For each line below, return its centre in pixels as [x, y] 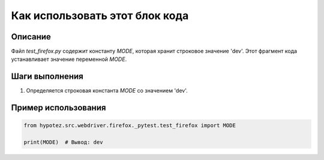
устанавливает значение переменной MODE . [69, 59]
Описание [31, 37]
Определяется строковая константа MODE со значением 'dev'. [107, 91]
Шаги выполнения [47, 77]
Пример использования [58, 108]
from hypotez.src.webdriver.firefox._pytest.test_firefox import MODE [130, 126]
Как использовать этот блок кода [100, 16]
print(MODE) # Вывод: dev [63, 142]
